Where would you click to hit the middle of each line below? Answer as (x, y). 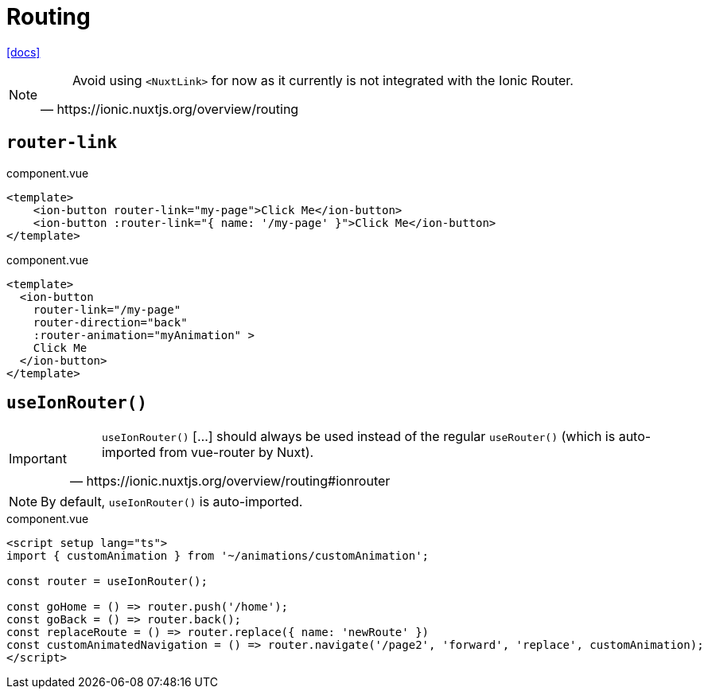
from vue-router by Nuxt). (237, 453)
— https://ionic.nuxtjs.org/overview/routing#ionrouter (230, 481)
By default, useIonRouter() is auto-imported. (172, 502)
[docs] (23, 52)
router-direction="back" (110, 322)
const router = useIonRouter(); (107, 582)
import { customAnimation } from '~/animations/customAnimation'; (218, 556)
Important (38, 459)
